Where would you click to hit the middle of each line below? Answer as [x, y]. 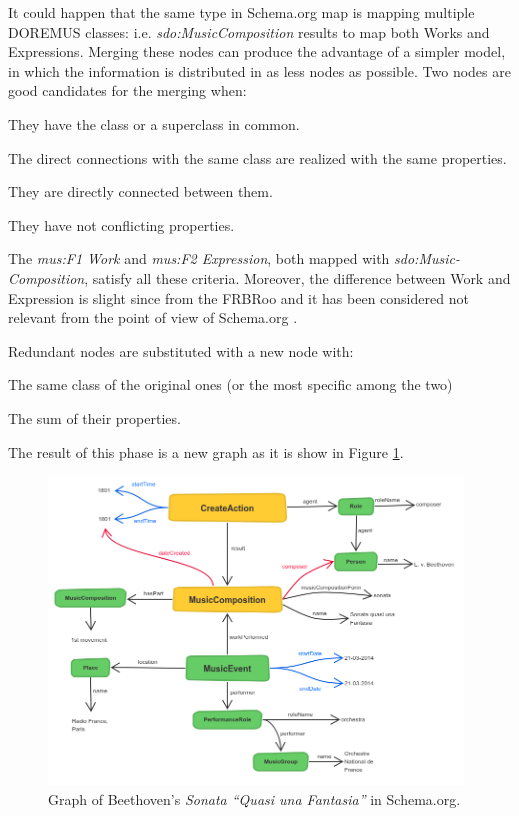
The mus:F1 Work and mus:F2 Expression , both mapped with [199, 258]
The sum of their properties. [94, 417]
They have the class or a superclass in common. [154, 123]
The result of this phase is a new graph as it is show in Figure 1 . [206, 451]
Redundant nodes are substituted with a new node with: [181, 350]
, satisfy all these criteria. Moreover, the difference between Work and [297, 277]
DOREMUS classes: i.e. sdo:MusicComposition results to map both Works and [249, 31]
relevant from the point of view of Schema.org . [153, 317]
